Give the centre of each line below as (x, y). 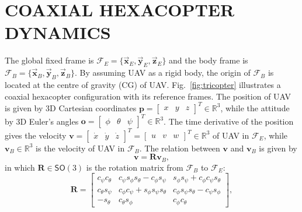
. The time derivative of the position (229, 121)
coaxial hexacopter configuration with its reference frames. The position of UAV (148, 96)
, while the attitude (255, 107)
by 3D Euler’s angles (42, 121)
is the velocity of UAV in (80, 148)
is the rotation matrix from (135, 167)
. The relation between (180, 148)
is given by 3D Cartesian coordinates (71, 107)
